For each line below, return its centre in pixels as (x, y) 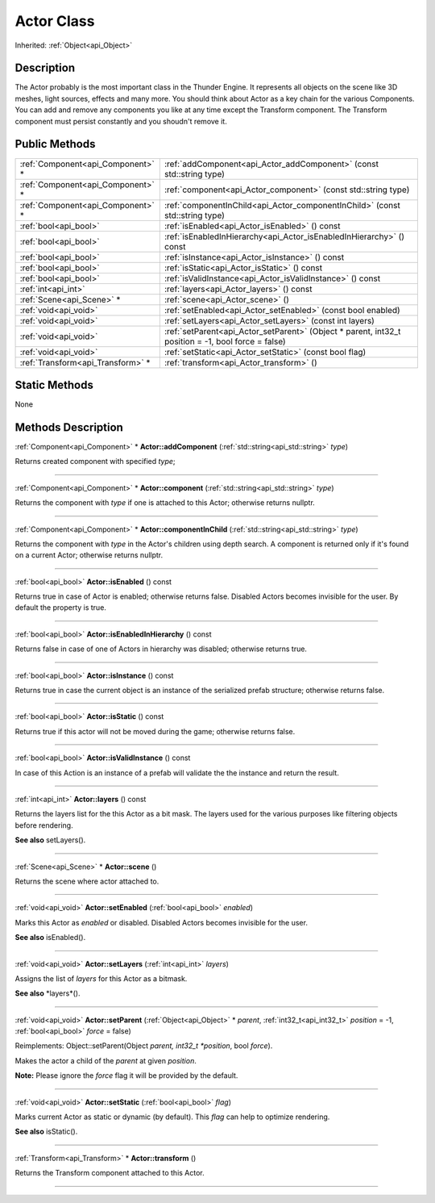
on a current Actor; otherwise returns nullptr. (89, 555)
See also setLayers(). (50, 840)
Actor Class (55, 21)
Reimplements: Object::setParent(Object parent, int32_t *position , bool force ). (144, 1046)
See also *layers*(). (48, 993)
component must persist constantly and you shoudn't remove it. (121, 121)
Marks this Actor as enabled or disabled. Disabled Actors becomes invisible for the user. (161, 922)
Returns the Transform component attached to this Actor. (110, 1173)
